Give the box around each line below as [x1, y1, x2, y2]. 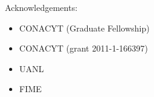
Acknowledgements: [5, 1, 78, 13]
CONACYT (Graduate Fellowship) [19, 21, 150, 34]
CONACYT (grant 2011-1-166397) [19, 42, 148, 55]
